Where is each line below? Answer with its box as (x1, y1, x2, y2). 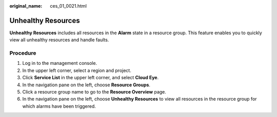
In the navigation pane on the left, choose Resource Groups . (22, 82, 151, 88)
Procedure (9, 50, 36, 57)
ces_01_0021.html (50, 3, 87, 9)
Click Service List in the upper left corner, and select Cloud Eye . (22, 75, 159, 81)
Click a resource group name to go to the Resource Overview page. (22, 89, 167, 95)
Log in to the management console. (22, 60, 97, 66)
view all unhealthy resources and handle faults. (9, 37, 109, 43)
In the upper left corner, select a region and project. (22, 67, 132, 74)
